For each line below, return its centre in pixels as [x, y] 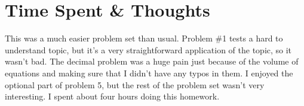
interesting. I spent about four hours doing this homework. [112, 96]
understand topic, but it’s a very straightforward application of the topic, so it [148, 49]
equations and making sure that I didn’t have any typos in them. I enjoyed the [149, 73]
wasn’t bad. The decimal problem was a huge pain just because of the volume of [152, 61]
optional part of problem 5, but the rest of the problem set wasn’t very [135, 84]
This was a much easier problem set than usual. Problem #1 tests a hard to [144, 38]
